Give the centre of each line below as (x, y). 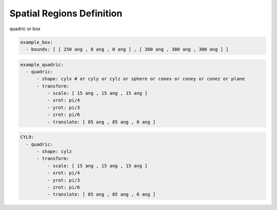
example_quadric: (42, 65)
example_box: (37, 42)
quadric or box (25, 29)
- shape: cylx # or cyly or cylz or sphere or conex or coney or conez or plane (141, 79)
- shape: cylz (54, 151)
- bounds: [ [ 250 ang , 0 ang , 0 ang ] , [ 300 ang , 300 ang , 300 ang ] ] (127, 49)
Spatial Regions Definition (66, 13)
